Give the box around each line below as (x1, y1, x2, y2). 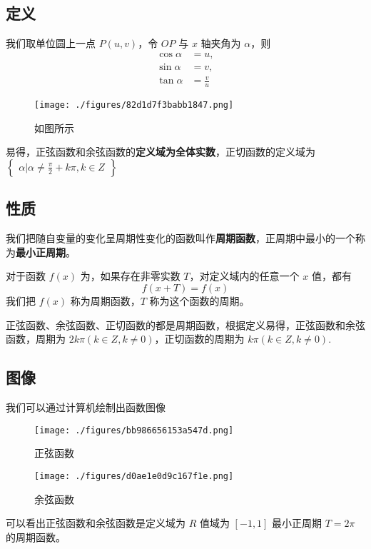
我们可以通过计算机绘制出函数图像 (6, 400, 166, 415)
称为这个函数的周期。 (149, 293, 250, 308)
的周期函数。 (6, 529, 66, 544)
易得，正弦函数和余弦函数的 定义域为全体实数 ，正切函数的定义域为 (6, 144, 315, 159)
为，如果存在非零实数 (80, 268, 181, 283)
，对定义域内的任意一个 (189, 268, 300, 283)
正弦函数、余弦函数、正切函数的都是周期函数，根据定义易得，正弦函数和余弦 (6, 317, 365, 332)
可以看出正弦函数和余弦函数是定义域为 (6, 515, 185, 530)
